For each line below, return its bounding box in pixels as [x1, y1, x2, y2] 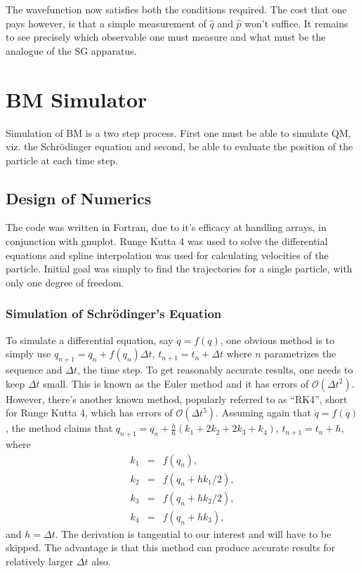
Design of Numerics [6, 187, 152, 209]
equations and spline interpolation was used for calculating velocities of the [6, 247, 329, 262]
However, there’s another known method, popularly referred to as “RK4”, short [6, 391, 348, 406]
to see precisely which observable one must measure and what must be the [6, 29, 326, 44]
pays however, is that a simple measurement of [6, 15, 206, 30]
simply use [6, 346, 51, 361]
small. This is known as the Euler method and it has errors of [43, 376, 309, 390]
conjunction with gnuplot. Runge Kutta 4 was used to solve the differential [6, 234, 328, 249]
